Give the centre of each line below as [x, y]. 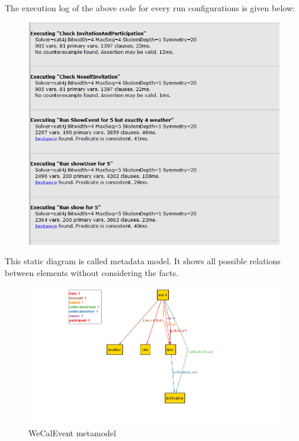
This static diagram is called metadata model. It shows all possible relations [143, 261]
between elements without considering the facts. [92, 273]
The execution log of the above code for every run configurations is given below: [150, 8]
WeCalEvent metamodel [72, 432]
